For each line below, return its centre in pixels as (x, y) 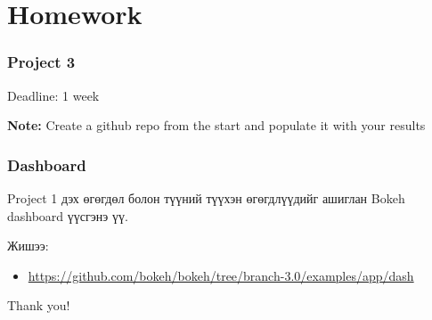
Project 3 (41, 62)
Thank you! (39, 305)
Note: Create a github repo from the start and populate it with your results (216, 125)
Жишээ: (28, 246)
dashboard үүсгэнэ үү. (68, 215)
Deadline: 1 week (53, 95)
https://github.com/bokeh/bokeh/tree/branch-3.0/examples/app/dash (221, 275)
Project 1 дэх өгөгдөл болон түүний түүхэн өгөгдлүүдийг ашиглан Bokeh (206, 198)
